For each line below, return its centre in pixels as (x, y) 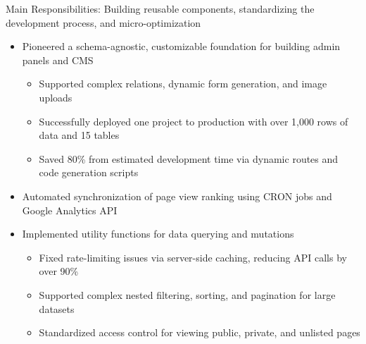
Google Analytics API (70, 210)
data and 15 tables (79, 135)
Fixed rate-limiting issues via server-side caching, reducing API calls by (193, 257)
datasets (57, 308)
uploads (56, 97)
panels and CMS (58, 60)
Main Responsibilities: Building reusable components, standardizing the (160, 8)
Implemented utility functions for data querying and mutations (158, 234)
